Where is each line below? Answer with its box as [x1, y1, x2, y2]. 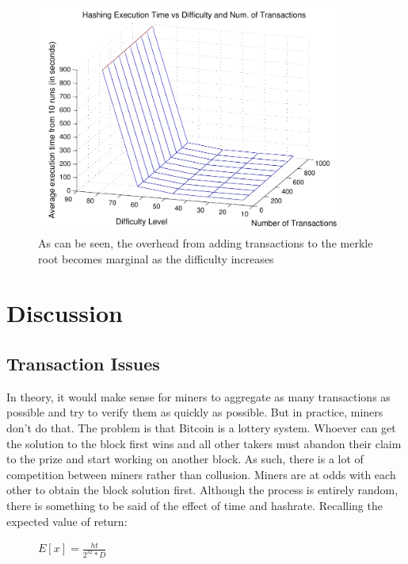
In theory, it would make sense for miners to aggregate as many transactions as [6, 388, 391, 405]
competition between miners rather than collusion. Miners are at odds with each [6, 466, 396, 482]
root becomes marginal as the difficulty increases [38, 250, 274, 267]
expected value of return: [6, 512, 128, 529]
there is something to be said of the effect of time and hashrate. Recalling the [6, 497, 383, 513]
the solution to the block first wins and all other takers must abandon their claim [6, 435, 402, 451]
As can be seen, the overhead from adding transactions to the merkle [38, 235, 373, 251]
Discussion [6, 297, 123, 329]
